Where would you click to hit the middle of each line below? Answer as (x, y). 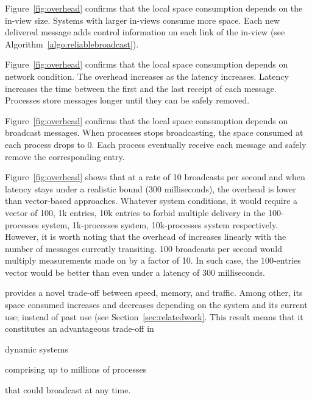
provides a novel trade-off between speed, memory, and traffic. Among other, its (154, 293)
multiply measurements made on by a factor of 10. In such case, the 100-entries (153, 260)
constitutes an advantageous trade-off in (80, 328)
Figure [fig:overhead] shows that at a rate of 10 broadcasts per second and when (155, 177)
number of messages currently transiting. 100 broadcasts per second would (144, 248)
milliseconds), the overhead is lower (230, 188)
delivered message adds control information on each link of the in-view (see (145, 32)
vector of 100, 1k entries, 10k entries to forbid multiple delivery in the (135, 212)
